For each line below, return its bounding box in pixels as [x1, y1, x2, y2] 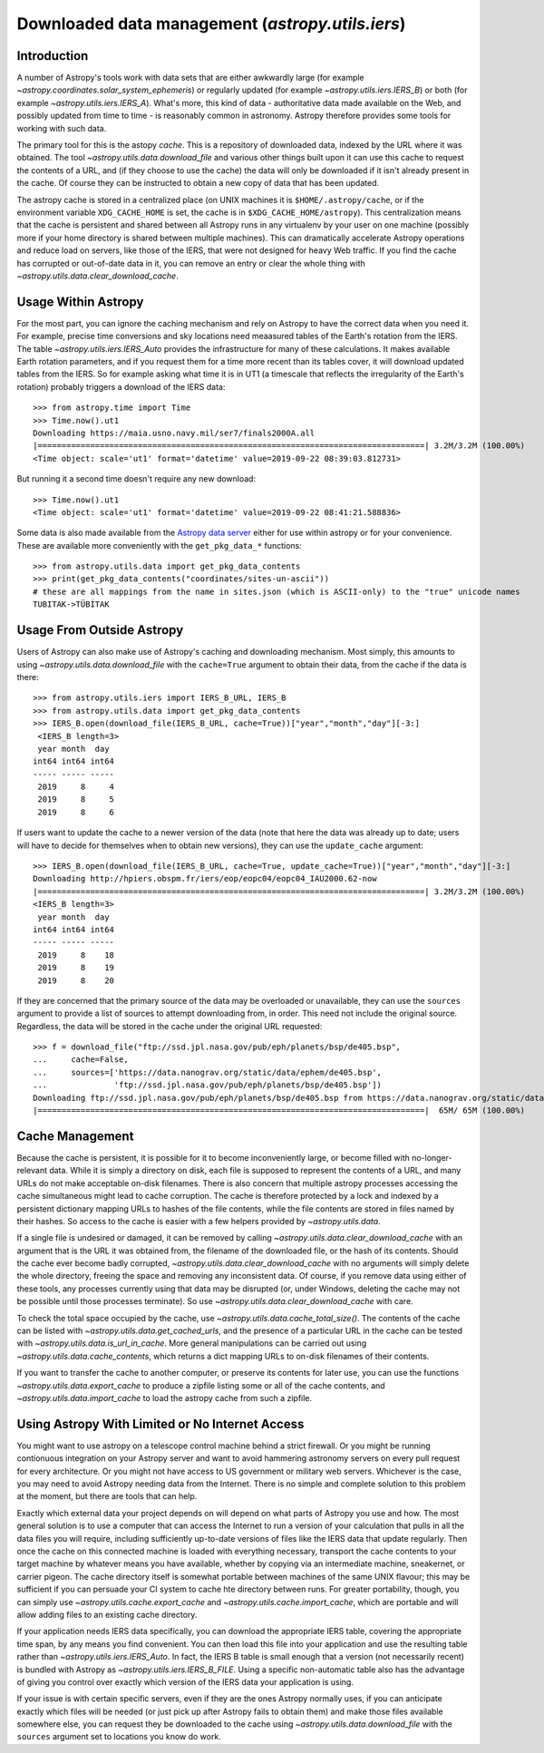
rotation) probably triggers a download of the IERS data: [16, 381, 226, 392]
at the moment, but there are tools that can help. [16, 1491, 198, 1502]
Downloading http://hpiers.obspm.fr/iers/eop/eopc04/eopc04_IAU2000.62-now [33, 873, 377, 884]
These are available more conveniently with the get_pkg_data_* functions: [16, 540, 303, 550]
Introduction [16, 48, 89, 63]
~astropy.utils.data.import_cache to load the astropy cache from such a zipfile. [16, 1392, 313, 1403]
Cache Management [16, 1128, 134, 1144]
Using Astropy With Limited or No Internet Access [16, 1416, 305, 1432]
